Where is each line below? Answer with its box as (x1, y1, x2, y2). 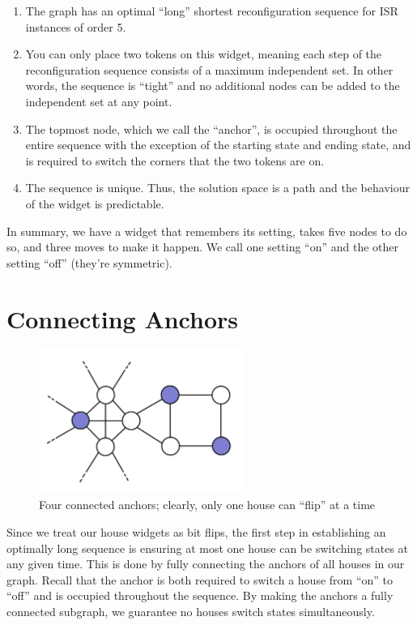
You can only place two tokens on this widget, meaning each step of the (25, 45, 382, 62)
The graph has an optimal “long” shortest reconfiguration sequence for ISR (25, 2, 398, 19)
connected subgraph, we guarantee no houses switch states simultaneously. (6, 602, 375, 619)
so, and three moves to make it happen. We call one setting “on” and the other (6, 238, 399, 255)
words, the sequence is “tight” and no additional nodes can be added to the (25, 77, 400, 94)
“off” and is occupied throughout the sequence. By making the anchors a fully (6, 587, 394, 604)
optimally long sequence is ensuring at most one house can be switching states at (6, 539, 409, 556)
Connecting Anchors (6, 302, 238, 335)
